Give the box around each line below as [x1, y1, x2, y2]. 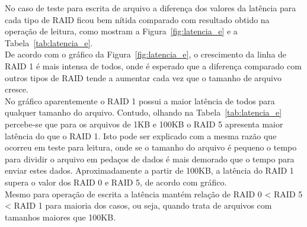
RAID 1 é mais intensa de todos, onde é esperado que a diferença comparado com [5, 59, 302, 72]
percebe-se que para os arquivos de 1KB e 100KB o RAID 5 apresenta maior [5, 117, 283, 130]
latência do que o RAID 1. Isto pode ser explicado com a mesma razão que [5, 129, 277, 142]
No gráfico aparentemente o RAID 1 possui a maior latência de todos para [5, 94, 275, 107]
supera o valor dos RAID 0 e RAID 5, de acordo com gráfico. [5, 175, 227, 188]
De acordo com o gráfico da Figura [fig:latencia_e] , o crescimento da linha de [5, 48, 287, 60]
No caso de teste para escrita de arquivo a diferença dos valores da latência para [5, 2, 296, 14]
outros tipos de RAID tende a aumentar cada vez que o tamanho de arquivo [5, 71, 282, 84]
